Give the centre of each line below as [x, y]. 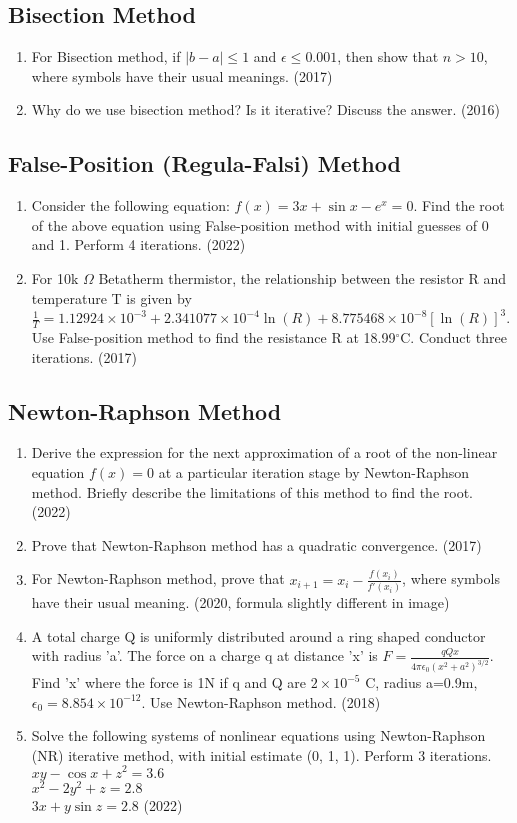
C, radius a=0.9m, [421, 682]
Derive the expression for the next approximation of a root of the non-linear [264, 452]
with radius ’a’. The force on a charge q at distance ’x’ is [204, 655]
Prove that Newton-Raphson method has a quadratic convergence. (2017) [256, 544]
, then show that [388, 56]
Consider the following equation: [130, 205]
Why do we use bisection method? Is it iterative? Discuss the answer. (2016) [265, 109]
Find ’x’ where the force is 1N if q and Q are [168, 682]
